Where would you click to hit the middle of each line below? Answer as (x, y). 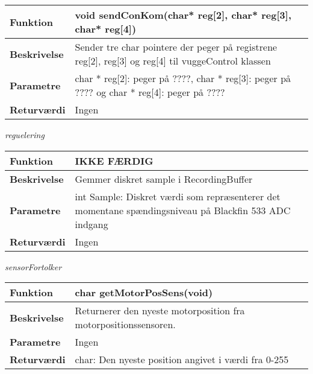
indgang (91, 224)
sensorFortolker (33, 266)
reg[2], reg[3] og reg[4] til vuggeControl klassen (173, 61)
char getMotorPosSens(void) (144, 293)
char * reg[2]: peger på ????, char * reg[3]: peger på (183, 78)
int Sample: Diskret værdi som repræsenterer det (178, 196)
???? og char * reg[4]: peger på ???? (150, 92)
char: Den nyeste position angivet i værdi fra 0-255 (182, 360)
